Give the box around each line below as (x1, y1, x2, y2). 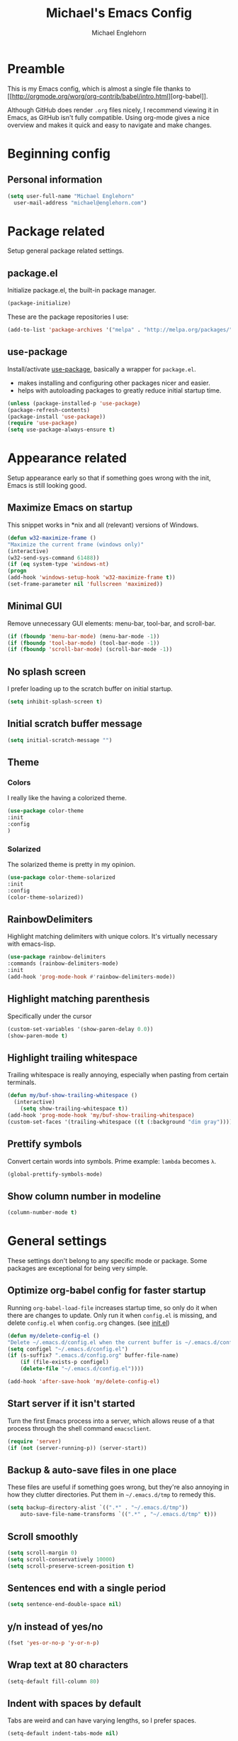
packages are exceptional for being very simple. (7, 1264, 148, 1272)
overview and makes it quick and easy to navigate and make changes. (7, 121, 212, 129)
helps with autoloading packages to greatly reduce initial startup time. (17, 386, 222, 395)
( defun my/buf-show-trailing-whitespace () (7, 1092, 138, 1099)
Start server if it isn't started (7, 1397, 135, 1410)
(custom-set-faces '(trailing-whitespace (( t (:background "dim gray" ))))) (7, 1118, 236, 1125)
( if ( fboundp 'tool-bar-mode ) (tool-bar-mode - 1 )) (7, 639, 160, 647)
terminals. (7, 1078, 37, 1087)
